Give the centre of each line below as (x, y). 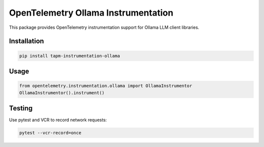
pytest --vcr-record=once (50, 133)
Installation (26, 41)
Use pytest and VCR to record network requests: (58, 120)
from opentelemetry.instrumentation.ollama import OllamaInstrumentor (106, 86)
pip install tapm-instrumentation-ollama (70, 56)
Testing (21, 108)
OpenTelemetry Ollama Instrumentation (91, 13)
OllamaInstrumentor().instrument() (62, 93)
